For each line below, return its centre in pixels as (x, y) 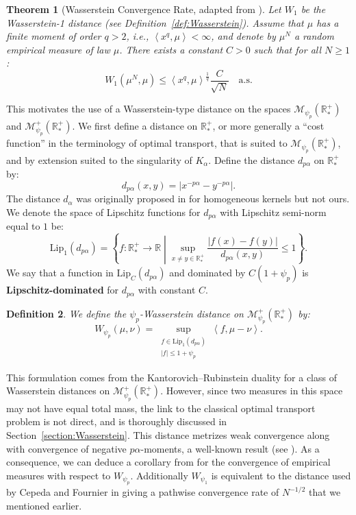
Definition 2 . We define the (66, 313)
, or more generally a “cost (268, 125)
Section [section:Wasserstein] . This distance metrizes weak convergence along (168, 434)
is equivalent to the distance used (281, 475)
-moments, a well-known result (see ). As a (230, 448)
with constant (167, 290)
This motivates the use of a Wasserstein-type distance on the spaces (149, 109)
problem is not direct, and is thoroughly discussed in (117, 421)
